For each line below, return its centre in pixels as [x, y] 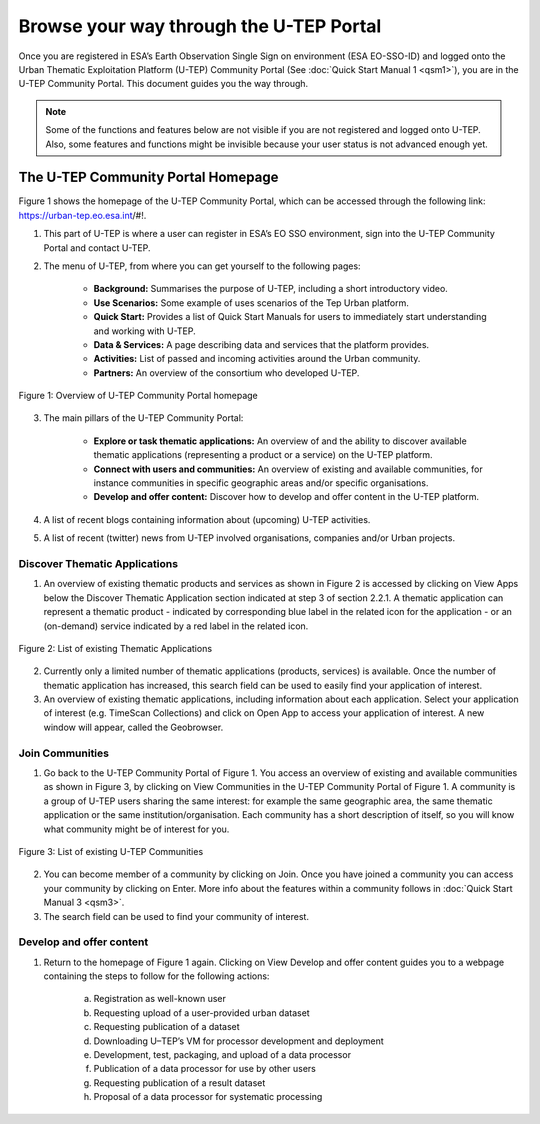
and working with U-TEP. [145, 331]
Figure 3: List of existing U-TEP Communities [111, 851]
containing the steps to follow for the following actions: [156, 976]
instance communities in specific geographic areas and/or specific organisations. [261, 483]
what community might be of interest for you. [136, 829]
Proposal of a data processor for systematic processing [208, 1097]
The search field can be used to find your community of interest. [176, 916]
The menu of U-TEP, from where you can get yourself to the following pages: [202, 266]
